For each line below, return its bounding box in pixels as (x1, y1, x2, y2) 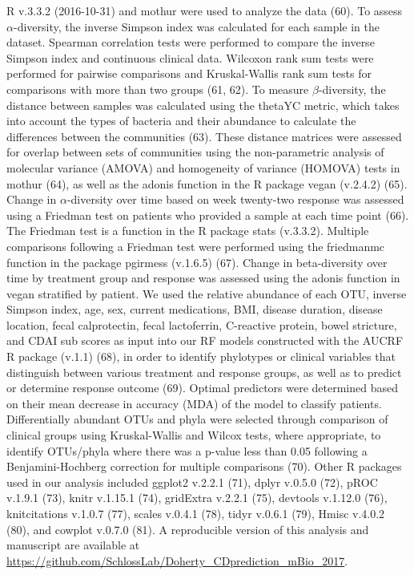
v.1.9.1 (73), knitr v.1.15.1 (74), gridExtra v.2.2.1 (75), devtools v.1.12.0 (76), (6, 489, 388, 506)
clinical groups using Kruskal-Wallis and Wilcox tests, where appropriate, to (6, 427, 381, 443)
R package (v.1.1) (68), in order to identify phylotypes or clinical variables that (6, 348, 396, 365)
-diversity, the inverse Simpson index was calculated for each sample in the (13, 18, 380, 34)
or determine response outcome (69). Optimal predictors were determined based (6, 379, 398, 396)
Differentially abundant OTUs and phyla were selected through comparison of (6, 411, 388, 427)
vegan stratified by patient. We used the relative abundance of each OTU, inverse (6, 285, 407, 302)
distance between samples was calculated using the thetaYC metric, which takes (6, 96, 400, 113)
